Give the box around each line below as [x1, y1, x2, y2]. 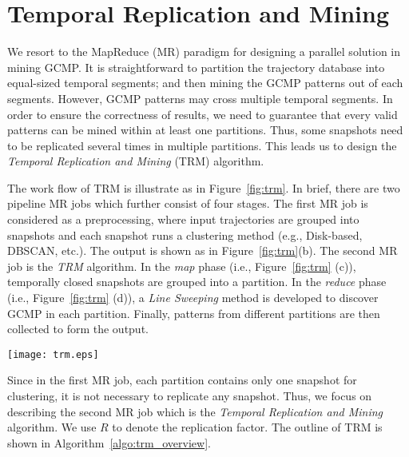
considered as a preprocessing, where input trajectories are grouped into [7, 211, 359, 228]
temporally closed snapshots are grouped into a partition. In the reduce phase [7, 273, 387, 290]
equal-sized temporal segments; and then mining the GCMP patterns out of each [7, 74, 403, 91]
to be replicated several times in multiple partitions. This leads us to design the [7, 137, 397, 153]
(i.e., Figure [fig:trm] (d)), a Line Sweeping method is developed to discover [7, 289, 379, 306]
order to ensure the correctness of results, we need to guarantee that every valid [7, 105, 398, 122]
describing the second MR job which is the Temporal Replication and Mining [7, 403, 383, 419]
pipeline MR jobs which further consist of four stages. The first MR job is [7, 195, 368, 212]
